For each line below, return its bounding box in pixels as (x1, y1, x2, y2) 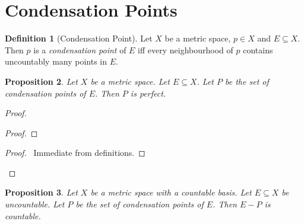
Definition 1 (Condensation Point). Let (5, 32, 153, 44)
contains (243, 43, 273, 56)
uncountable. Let (5, 198, 65, 210)
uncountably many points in (5, 55, 107, 68)
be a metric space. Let (90, 75, 170, 87)
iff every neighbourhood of (138, 43, 233, 56)
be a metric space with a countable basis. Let (90, 186, 252, 199)
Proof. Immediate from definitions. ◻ (5, 146, 145, 159)
